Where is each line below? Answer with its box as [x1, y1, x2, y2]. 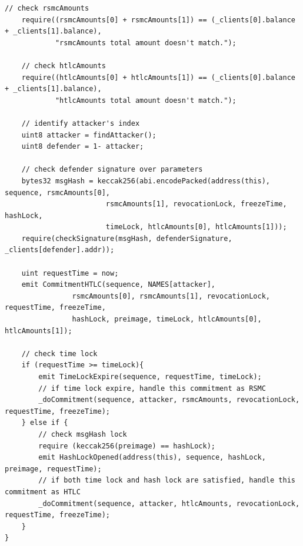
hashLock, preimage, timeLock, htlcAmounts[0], [72, 315, 262, 324]
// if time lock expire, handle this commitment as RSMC [38, 384, 266, 393]
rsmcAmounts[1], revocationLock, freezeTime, [105, 200, 287, 209]
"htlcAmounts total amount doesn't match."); [55, 96, 237, 105]
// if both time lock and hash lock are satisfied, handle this [38, 476, 295, 485]
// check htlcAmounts [21, 61, 106, 70]
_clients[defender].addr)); [5, 246, 115, 254]
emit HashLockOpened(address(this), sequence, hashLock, [38, 453, 266, 462]
